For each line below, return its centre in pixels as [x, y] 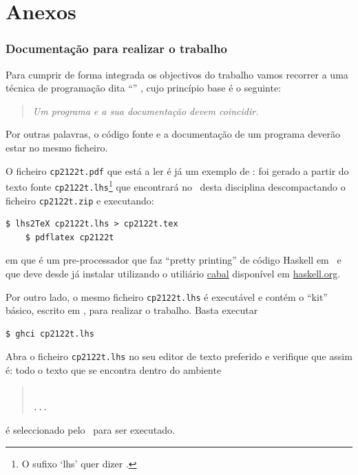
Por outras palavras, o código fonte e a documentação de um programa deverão [173, 134]
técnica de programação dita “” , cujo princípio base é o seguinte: [144, 88]
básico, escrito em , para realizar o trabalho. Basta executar [132, 310]
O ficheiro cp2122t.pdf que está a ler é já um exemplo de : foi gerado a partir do [177, 170]
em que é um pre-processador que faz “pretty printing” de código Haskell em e [173, 260]
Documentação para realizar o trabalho [116, 49]
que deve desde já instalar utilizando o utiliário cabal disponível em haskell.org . [173, 273]
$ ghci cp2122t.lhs [50, 334]
